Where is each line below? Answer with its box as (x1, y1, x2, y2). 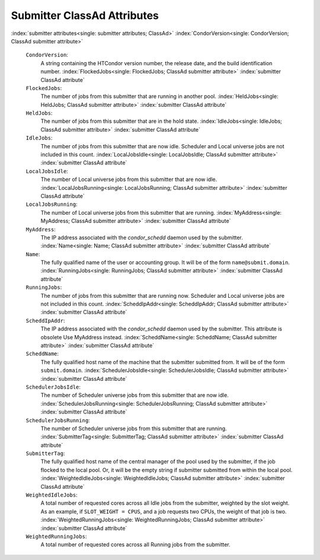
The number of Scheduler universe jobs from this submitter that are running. (40, 425, 228, 432)
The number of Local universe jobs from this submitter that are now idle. (40, 176, 217, 183)
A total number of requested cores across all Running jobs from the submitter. (40, 541, 231, 548)
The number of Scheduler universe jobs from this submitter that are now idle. (40, 392, 229, 399)
